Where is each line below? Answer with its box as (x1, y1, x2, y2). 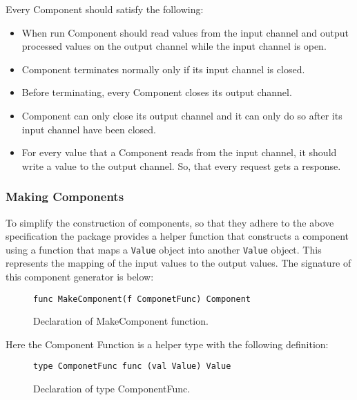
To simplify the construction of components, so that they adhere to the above (6, 215, 334, 229)
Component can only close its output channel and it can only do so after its (21, 108, 342, 122)
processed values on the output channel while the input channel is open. (21, 39, 327, 53)
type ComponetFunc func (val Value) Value (33, 361, 231, 372)
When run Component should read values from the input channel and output (21, 25, 349, 39)
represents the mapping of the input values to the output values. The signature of (6, 256, 351, 270)
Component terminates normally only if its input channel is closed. (21, 61, 305, 76)
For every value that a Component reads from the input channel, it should (21, 145, 337, 160)
